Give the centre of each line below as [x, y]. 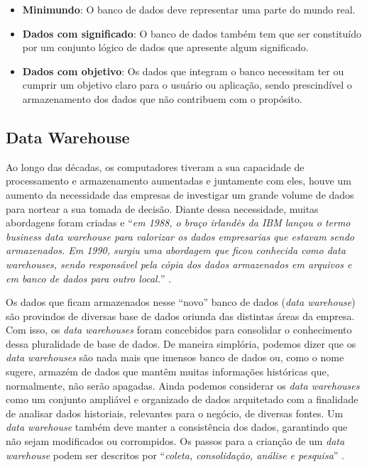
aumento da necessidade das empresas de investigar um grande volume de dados [180, 194]
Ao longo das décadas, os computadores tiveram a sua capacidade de [155, 166]
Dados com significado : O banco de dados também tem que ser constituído [192, 33]
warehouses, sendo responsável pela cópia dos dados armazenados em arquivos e [179, 264]
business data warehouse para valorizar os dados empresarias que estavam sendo [180, 236]
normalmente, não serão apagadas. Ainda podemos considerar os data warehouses [183, 385]
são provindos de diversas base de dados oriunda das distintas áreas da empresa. [180, 315]
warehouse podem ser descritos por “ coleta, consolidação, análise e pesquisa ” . [175, 455]
